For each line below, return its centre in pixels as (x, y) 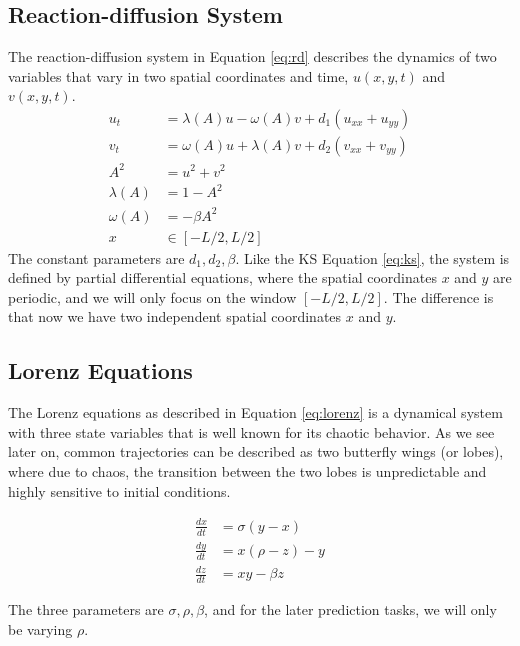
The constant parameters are (96, 257)
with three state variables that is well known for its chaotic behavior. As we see (251, 431)
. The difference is (438, 296)
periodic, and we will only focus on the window (152, 296)
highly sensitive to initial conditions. (119, 490)
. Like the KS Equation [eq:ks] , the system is (372, 257)
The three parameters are (86, 609)
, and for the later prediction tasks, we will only (350, 609)
